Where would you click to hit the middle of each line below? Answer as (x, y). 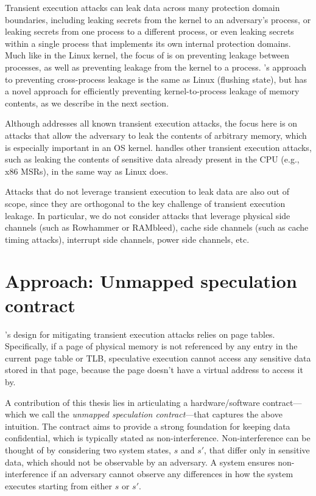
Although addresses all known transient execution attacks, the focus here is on (151, 123)
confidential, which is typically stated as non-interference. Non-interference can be (158, 438)
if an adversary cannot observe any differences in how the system (172, 474)
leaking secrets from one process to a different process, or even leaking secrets (149, 31)
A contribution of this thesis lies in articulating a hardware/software (132, 402)
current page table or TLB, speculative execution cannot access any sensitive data (158, 358)
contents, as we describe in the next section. (87, 103)
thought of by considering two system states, (88, 449)
